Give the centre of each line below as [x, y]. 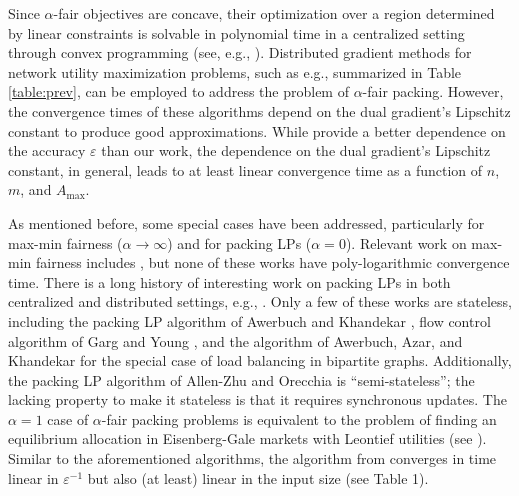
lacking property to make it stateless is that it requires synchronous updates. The [257, 399]
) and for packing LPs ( [239, 242]
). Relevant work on [406, 242]
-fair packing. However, [433, 91]
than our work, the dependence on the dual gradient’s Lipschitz [296, 150]
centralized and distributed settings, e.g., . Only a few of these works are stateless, [260, 301]
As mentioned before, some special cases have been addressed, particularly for [246, 222]
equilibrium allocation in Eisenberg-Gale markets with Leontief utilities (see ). [247, 438]
